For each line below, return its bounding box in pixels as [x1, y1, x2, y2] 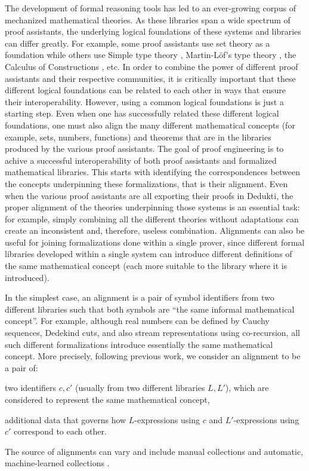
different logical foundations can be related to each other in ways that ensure [5, 84, 286, 96]
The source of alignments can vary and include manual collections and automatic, [5, 445, 304, 457]
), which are [225, 381, 269, 394]
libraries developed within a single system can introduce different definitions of [5, 247, 292, 260]
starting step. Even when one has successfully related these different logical [5, 107, 279, 120]
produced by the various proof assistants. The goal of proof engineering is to [5, 142, 284, 155]
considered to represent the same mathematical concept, [5, 393, 210, 405]
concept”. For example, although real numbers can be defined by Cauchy [5, 314, 270, 327]
